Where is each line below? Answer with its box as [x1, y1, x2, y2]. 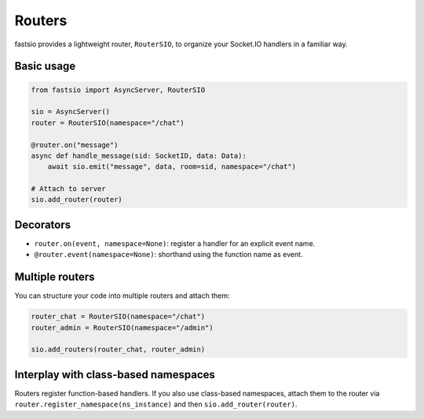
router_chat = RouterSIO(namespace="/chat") [31, 312, 206, 322]
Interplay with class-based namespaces [14, 368, 216, 381]
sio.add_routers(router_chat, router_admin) [31, 345, 206, 354]
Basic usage [14, 60, 76, 73]
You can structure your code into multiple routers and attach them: [14, 291, 230, 300]
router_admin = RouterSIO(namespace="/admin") [31, 323, 214, 332]
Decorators [14, 218, 71, 231]
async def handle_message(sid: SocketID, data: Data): [31, 151, 247, 160]
